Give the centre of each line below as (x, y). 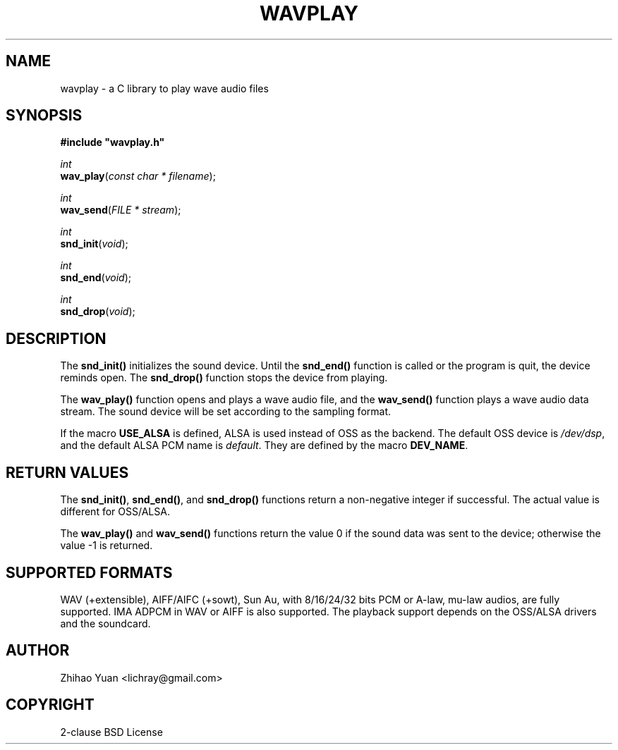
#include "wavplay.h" (113, 142)
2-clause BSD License (111, 732)
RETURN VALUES (67, 472)
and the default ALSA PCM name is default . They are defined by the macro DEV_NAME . (264, 445)
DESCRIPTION (56, 338)
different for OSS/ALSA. (115, 512)
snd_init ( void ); (94, 244)
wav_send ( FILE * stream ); (121, 210)
